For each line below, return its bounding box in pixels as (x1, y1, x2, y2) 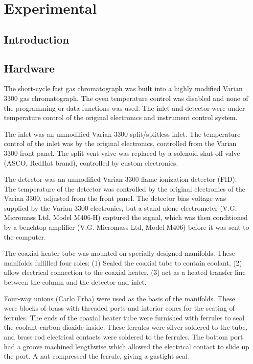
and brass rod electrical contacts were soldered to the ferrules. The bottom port (4, 332, 243, 342)
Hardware (4, 60, 55, 75)
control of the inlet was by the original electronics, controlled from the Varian (4, 138, 237, 148)
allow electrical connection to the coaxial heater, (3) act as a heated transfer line (4, 267, 246, 277)
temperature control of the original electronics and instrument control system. (4, 112, 238, 122)
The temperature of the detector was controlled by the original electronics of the (4, 183, 246, 194)
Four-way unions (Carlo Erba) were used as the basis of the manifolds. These (4, 293, 235, 303)
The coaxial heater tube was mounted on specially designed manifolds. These (4, 248, 235, 258)
